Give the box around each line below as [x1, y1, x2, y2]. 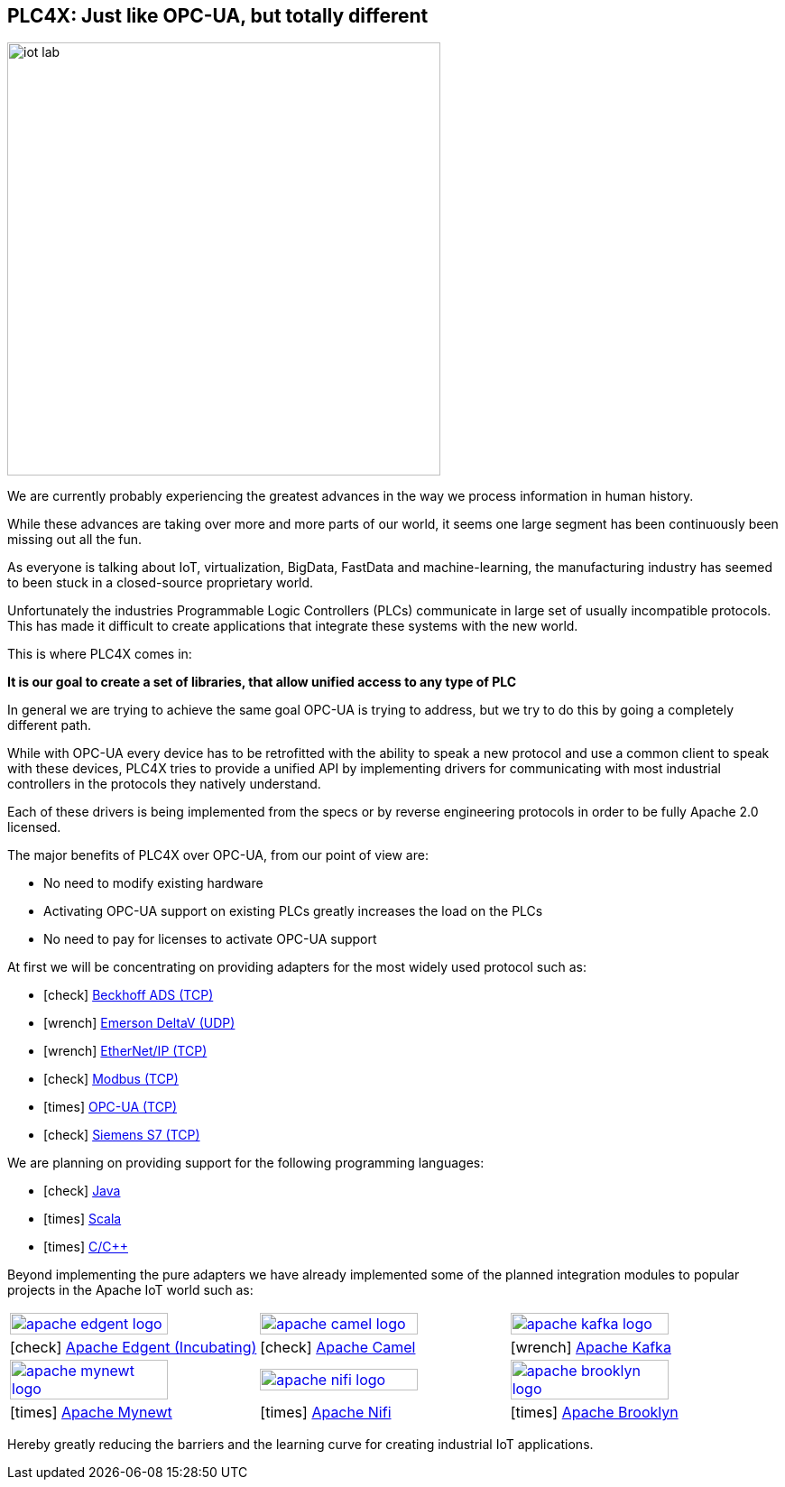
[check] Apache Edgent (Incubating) [10, 1338, 257, 1357]
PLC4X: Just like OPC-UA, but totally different [7, 5, 429, 27]
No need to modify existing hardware [43, 875, 263, 891]
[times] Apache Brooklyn [510, 1403, 679, 1422]
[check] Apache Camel [260, 1338, 416, 1357]
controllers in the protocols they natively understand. [7, 776, 321, 792]
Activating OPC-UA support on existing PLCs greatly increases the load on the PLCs [43, 903, 543, 919]
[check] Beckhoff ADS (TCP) [43, 987, 214, 1003]
